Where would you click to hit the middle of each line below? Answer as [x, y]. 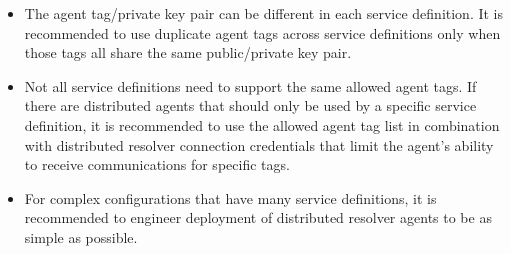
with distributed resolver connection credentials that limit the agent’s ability [259, 144]
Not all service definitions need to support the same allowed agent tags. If [250, 85]
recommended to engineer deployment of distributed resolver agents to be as [258, 217]
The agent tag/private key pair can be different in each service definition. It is [264, 13]
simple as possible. [81, 236]
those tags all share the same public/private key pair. [188, 52]
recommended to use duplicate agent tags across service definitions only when [262, 32]
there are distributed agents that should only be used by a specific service [250, 105]
